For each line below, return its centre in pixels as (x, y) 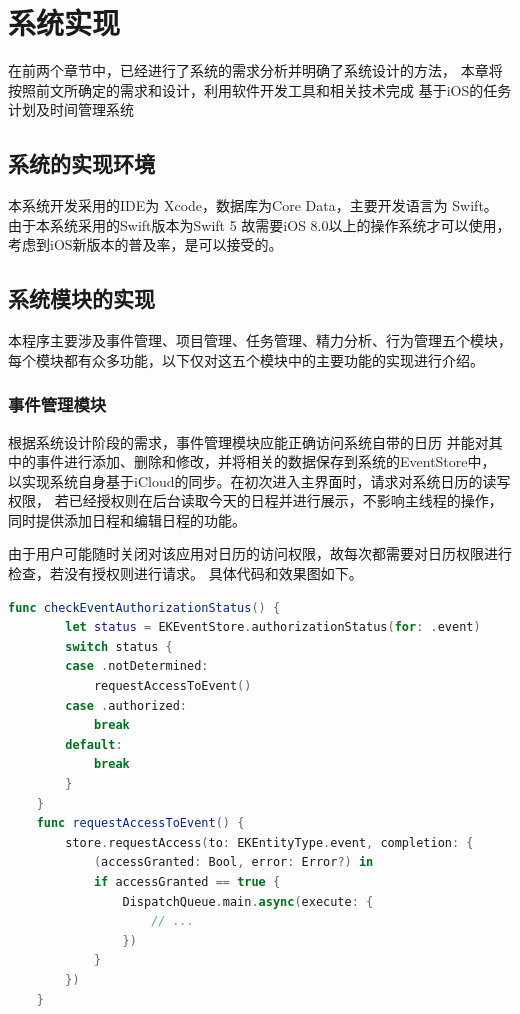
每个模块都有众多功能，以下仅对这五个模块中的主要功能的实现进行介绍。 (246, 359)
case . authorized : (126, 705)
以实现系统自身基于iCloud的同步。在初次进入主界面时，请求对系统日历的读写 (259, 480)
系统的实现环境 (81, 163)
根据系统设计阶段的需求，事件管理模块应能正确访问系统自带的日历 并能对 (248, 441)
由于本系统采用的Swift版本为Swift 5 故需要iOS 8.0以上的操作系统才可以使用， (259, 224)
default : (94, 744)
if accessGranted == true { (187, 881)
